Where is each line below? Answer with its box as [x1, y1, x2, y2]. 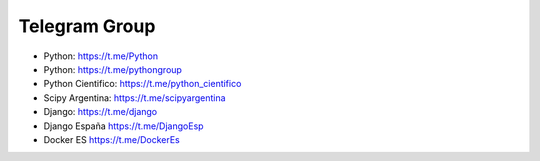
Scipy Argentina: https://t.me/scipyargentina [43, 91, 226, 104]
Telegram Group [18, 15, 156, 37]
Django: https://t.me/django [43, 106, 158, 118]
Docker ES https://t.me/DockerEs [43, 133, 180, 145]
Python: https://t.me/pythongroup [43, 63, 182, 75]
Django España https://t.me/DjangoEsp [43, 120, 204, 132]
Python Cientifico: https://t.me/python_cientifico [43, 78, 242, 90]
